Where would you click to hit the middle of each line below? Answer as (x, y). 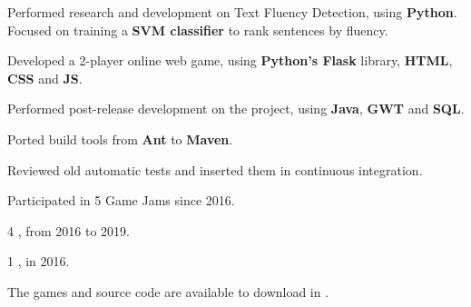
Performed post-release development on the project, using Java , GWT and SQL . (236, 109)
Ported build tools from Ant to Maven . (120, 139)
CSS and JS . (45, 78)
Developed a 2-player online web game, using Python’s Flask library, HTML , (230, 60)
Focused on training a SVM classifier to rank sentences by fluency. (198, 30)
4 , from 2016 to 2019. (69, 230)
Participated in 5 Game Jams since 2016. (121, 200)
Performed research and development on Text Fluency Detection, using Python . (232, 12)
